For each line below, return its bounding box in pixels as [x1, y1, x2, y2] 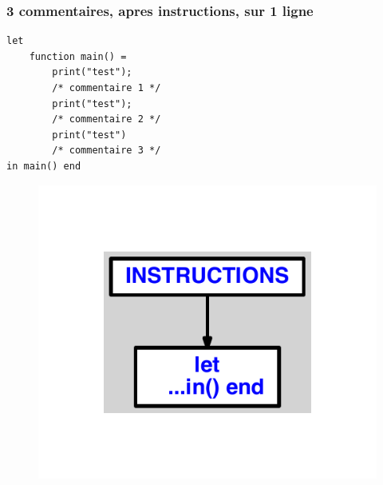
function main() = [29, 50, 127, 62]
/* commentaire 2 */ [52, 113, 161, 125]
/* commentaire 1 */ [52, 82, 161, 93]
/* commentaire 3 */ [52, 145, 161, 157]
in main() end [6, 160, 81, 172]
